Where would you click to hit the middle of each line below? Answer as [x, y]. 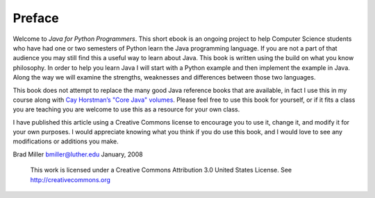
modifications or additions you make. [66, 141]
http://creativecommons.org [70, 179]
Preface [36, 18]
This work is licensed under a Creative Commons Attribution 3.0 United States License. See [161, 170]
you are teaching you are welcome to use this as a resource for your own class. [126, 109]
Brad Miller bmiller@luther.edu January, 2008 [78, 154]
